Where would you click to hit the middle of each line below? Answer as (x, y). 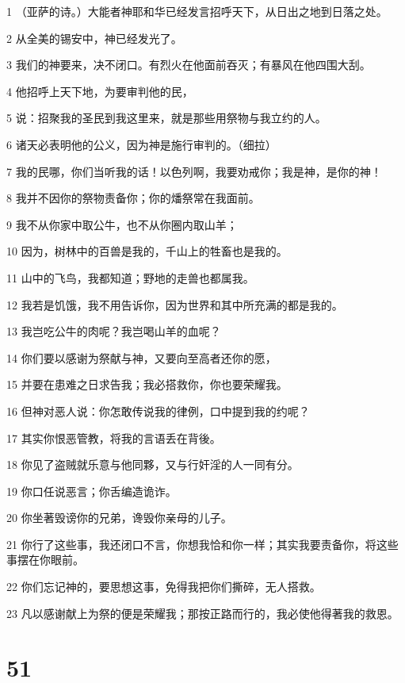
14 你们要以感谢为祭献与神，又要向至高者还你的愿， (141, 357)
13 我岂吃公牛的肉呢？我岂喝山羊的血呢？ (114, 331)
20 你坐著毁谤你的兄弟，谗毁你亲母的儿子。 (119, 518)
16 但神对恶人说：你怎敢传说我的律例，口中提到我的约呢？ (158, 411)
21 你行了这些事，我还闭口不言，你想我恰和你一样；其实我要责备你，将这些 (202, 544)
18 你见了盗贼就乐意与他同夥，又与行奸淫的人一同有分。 (153, 464)
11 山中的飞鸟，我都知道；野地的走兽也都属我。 (130, 277)
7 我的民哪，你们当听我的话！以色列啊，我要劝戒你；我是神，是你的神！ (194, 171)
